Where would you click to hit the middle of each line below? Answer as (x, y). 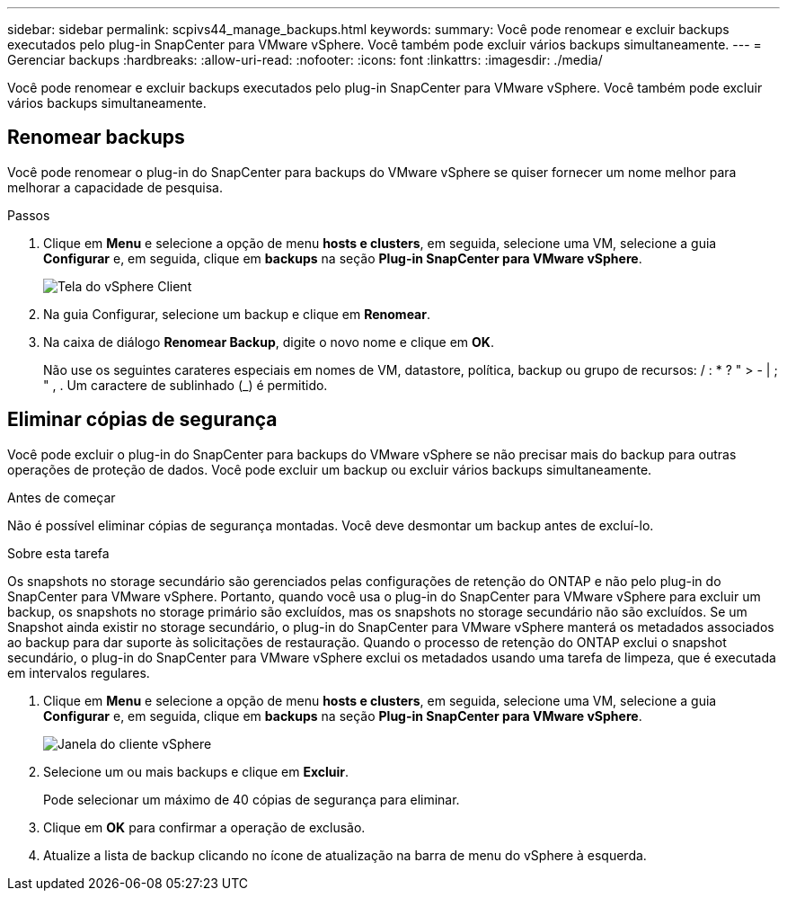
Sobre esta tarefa (58, 553)
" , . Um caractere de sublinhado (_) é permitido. (186, 385)
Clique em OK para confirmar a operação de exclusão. (204, 827)
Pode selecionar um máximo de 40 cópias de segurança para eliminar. (252, 799)
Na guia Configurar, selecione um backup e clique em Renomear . (237, 314)
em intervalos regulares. (79, 672)
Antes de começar (62, 497)
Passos (29, 215)
